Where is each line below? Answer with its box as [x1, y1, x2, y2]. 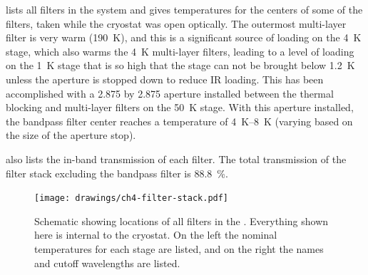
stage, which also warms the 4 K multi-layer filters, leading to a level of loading [6, 43, 354, 58]
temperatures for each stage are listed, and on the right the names [34, 241, 324, 256]
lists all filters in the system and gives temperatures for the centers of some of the [6, 2, 363, 16]
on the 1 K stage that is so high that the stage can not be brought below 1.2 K [6, 58, 355, 73]
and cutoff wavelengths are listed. [34, 255, 180, 270]
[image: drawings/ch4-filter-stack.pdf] [34, 193, 229, 204]
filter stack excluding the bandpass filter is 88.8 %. [6, 165, 228, 180]
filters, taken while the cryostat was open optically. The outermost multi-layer [6, 16, 347, 31]
